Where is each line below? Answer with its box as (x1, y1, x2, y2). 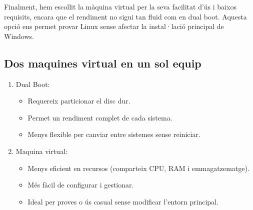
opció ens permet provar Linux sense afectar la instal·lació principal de (4, 21, 224, 31)
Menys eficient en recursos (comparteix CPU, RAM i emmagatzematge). (27, 162, 249, 173)
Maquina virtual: (15, 145, 67, 156)
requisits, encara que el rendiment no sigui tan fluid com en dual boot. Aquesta (4, 11, 247, 21)
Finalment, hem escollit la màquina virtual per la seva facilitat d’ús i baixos (4, 1, 236, 11)
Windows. (4, 30, 34, 41)
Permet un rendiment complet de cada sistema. (27, 112, 172, 122)
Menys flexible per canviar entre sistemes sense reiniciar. (27, 129, 200, 139)
